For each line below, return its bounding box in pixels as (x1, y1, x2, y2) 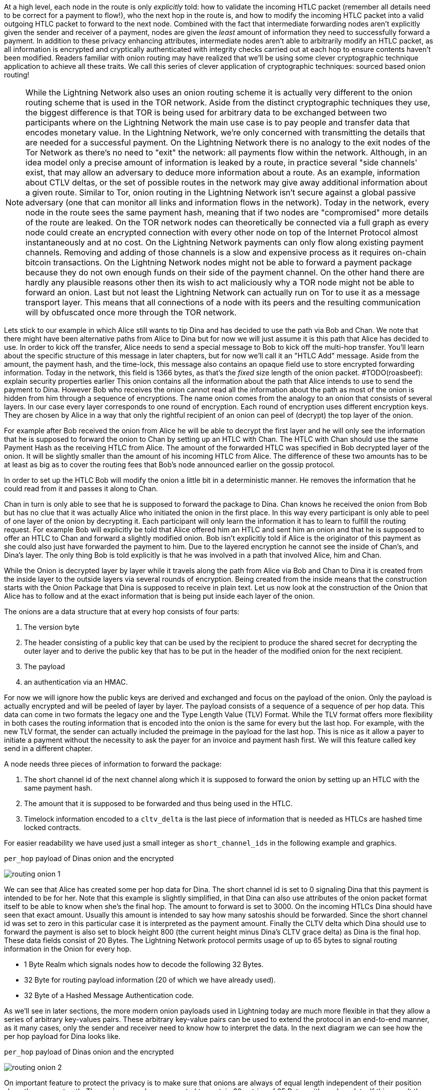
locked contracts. (24, 823, 81, 832)
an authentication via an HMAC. (24, 678, 128, 686)
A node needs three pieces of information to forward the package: (4, 760, 222, 768)
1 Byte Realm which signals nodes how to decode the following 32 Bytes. (24, 960, 264, 969)
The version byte (24, 623, 79, 631)
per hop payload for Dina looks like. (4, 1032, 121, 1041)
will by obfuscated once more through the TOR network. (25, 307, 237, 317)
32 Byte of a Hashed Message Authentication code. (24, 991, 194, 1000)
